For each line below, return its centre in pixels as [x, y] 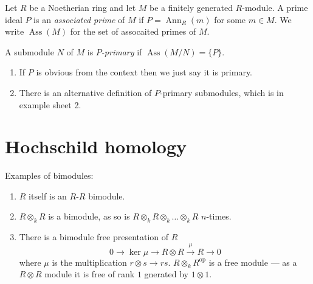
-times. [219, 216]
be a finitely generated [191, 7]
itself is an [48, 196]
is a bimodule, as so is [89, 216]
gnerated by [166, 274]
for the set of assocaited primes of [133, 31]
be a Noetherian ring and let [83, 7]
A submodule [29, 51]
